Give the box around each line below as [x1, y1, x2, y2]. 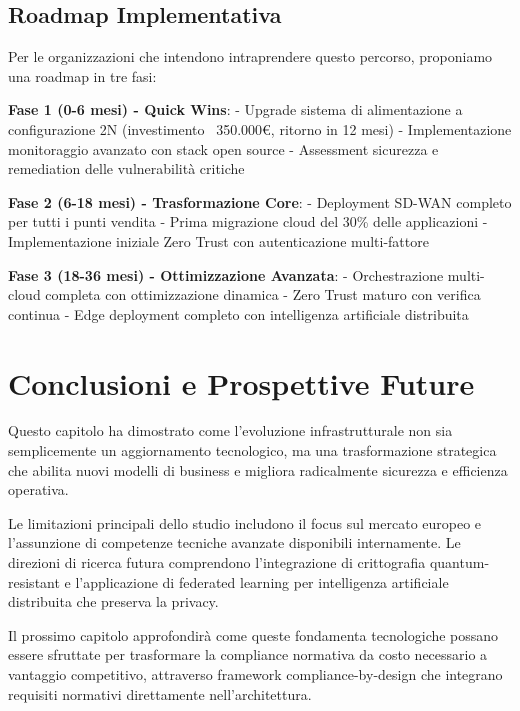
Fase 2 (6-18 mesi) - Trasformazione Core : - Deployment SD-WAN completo [8, 191, 512, 212]
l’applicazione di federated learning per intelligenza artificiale [75, 571, 449, 592]
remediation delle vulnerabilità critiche [8, 158, 245, 179]
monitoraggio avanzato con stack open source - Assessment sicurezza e [8, 138, 439, 159]
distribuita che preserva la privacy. [8, 591, 219, 612]
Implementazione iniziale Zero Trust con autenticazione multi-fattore [8, 230, 429, 251]
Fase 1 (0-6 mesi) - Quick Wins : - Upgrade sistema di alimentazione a [8, 99, 463, 120]
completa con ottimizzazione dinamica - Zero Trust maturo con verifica [45, 284, 481, 305]
